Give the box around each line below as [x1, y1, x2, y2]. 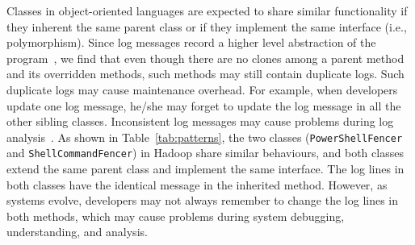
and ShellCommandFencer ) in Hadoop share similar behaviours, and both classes [6, 144, 404, 161]
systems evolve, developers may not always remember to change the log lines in [6, 192, 399, 209]
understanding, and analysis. [6, 223, 148, 240]
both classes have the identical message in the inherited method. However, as [6, 176, 388, 193]
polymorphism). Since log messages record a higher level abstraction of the [6, 34, 376, 51]
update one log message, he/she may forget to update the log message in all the [6, 97, 401, 114]
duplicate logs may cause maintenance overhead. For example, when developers [6, 81, 398, 98]
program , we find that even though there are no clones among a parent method [6, 49, 405, 66]
